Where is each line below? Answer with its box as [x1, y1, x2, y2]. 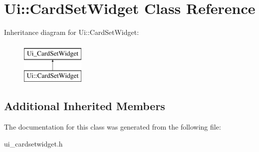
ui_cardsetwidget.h [4, 138, 63, 149]
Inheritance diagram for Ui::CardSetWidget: [4, 27, 139, 37]
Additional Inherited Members [4, 98, 165, 114]
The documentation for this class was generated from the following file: [4, 122, 221, 132]
